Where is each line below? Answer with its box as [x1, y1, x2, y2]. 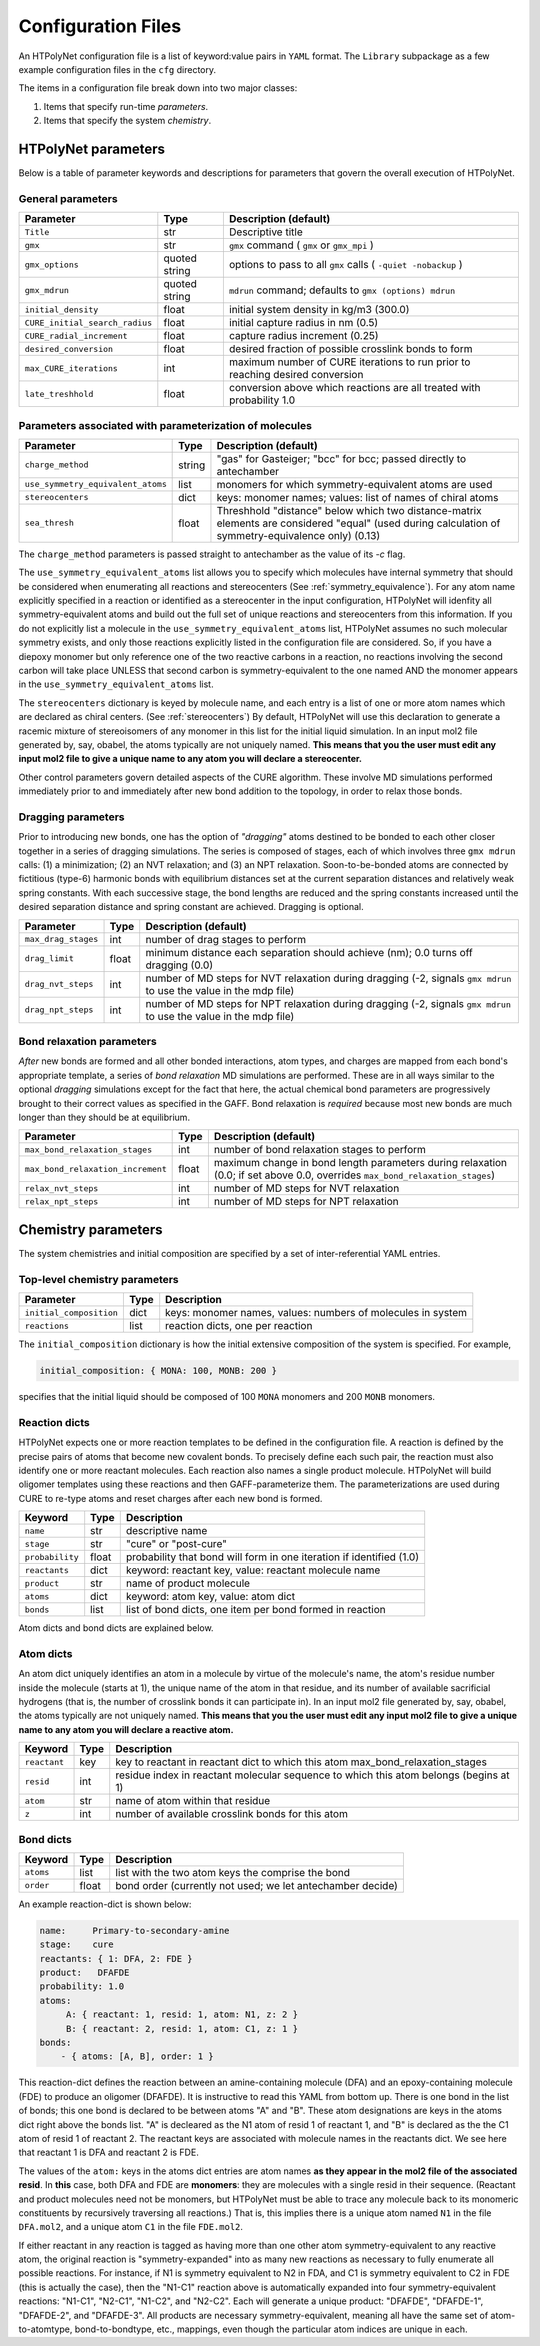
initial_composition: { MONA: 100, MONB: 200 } [39, 1365, 277, 1376]
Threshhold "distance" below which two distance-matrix [216, 503, 482, 517]
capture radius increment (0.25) [228, 329, 379, 343]
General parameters [18, 191, 119, 205]
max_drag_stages [24, 934, 99, 945]
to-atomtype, [18, 2323, 73, 2335]
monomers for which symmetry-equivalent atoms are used [216, 477, 493, 491]
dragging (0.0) [145, 958, 214, 972]
